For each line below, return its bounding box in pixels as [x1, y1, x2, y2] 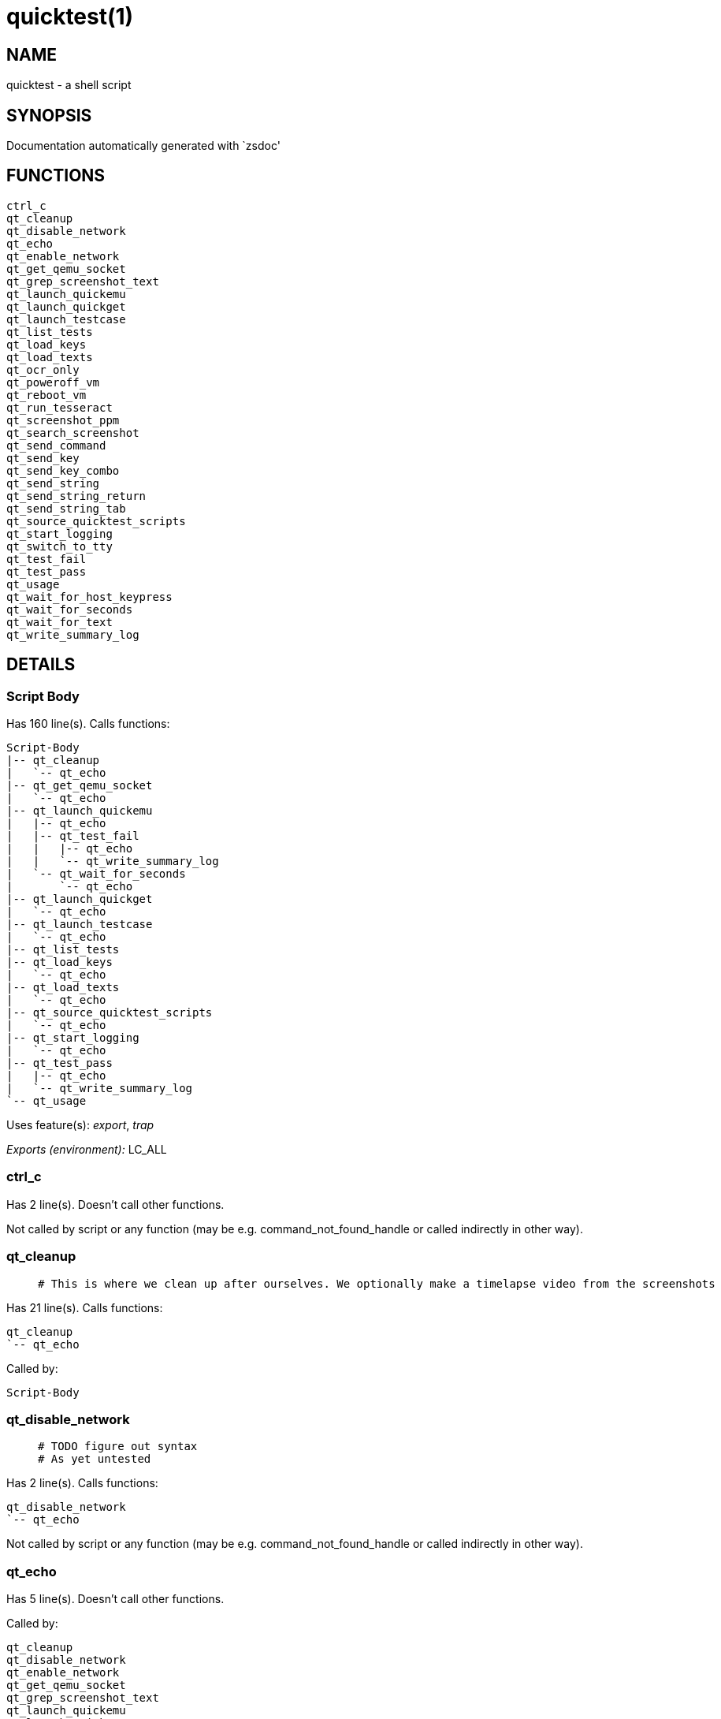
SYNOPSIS [6, 105, 92, 125]
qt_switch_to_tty [6, 539, 113, 553]
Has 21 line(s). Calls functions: [6, 1300, 163, 1314]
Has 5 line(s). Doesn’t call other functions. [6, 1592, 225, 1606]
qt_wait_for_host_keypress [6, 590, 173, 603]
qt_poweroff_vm [6, 375, 100, 389]
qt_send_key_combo [6, 464, 120, 477]
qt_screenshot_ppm [6, 413, 120, 427]
